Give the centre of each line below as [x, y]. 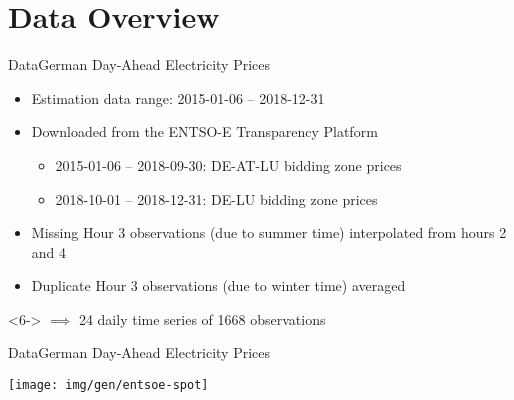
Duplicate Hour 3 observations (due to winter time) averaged [218, 285]
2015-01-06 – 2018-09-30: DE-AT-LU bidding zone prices [228, 164]
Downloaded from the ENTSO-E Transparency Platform [204, 131]
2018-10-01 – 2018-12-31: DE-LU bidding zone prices [216, 198]
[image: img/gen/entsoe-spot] [108, 385]
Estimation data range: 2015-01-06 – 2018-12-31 [178, 97]
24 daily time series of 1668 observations [202, 318]
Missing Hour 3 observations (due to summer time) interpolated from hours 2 [269, 232]
